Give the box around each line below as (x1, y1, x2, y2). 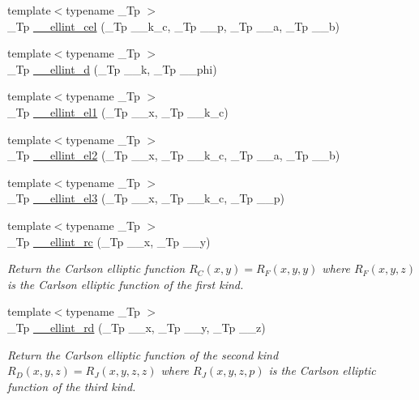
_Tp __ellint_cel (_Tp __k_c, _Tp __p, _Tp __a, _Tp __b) (7, 17, 340, 34)
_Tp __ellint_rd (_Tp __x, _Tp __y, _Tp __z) (7, 318, 266, 335)
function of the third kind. (7, 377, 136, 394)
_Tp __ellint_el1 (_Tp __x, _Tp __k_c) (7, 103, 229, 120)
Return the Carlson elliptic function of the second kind (7, 346, 279, 363)
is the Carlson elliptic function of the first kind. (7, 275, 244, 292)
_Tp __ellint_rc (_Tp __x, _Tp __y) (7, 232, 211, 249)
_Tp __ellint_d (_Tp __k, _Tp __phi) (7, 60, 217, 77)
